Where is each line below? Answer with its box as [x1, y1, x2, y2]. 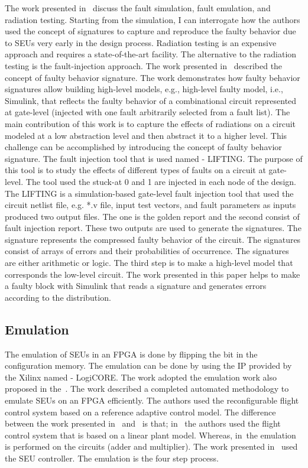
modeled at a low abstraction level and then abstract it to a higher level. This [5, 129, 287, 141]
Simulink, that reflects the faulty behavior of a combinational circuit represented [5, 94, 297, 106]
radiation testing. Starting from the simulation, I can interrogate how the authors [5, 13, 300, 25]
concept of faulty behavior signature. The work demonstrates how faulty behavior [5, 71, 300, 83]
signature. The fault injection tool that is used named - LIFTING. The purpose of [5, 152, 303, 164]
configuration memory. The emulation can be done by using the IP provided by [5, 359, 292, 372]
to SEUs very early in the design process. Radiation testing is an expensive [5, 36, 277, 48]
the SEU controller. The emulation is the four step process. [5, 451, 219, 464]
